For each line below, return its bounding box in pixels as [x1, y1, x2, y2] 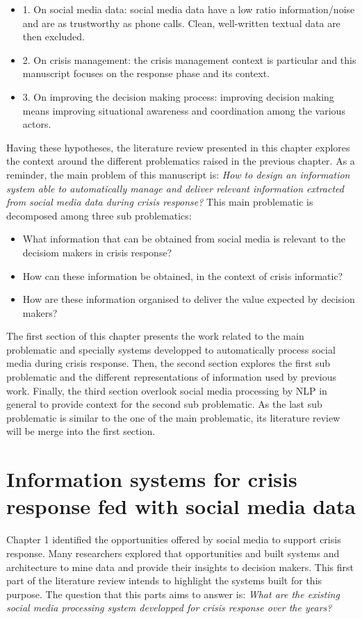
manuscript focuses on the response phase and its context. [22, 66, 270, 81]
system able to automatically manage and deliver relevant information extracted [6, 181, 344, 195]
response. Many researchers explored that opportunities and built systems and [6, 545, 340, 560]
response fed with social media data [6, 492, 356, 520]
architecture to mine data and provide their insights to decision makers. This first [6, 559, 354, 574]
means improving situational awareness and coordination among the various [22, 103, 345, 117]
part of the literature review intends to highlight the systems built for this [6, 573, 322, 588]
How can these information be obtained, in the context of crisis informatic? [22, 268, 343, 283]
